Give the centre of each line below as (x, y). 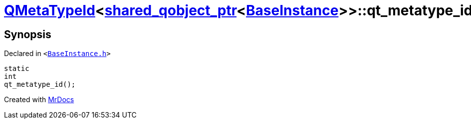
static (17, 69)
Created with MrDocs (39, 100)
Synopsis (28, 34)
